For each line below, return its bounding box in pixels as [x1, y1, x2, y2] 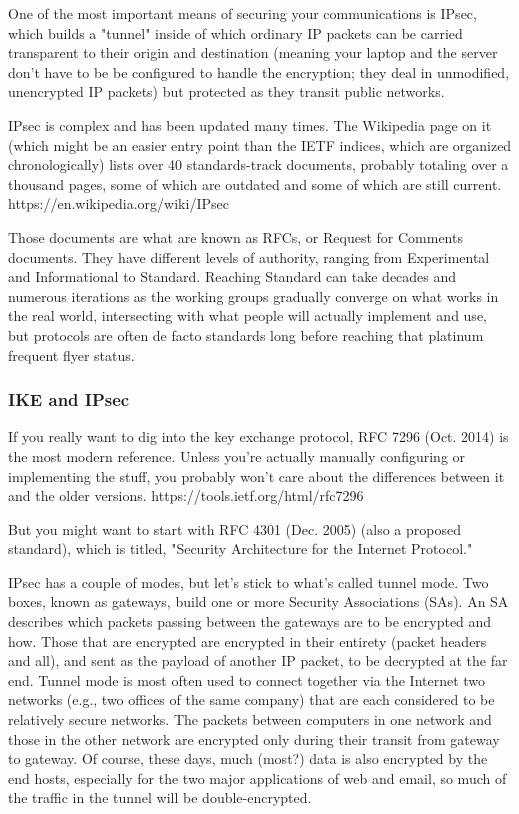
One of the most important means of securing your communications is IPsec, [8, 3, 477, 23]
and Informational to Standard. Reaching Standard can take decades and [8, 266, 457, 287]
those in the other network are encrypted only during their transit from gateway [8, 728, 500, 749]
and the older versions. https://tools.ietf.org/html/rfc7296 [8, 485, 364, 506]
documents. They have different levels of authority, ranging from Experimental [8, 246, 490, 267]
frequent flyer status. [8, 344, 135, 365]
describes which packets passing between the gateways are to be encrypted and [8, 611, 492, 632]
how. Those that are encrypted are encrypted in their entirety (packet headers [8, 630, 487, 651]
